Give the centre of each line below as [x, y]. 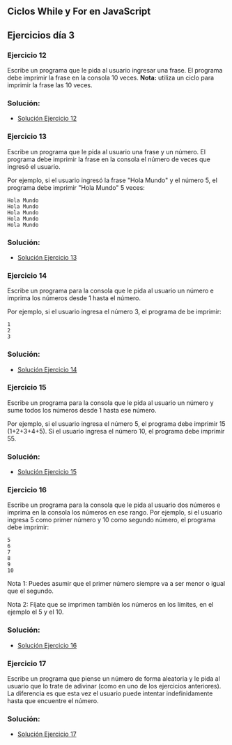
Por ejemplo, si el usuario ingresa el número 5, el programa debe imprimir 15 [116, 423]
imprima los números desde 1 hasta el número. [74, 298]
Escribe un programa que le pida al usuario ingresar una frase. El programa [115, 71]
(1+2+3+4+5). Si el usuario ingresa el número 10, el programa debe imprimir [116, 431]
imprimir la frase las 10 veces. [50, 85]
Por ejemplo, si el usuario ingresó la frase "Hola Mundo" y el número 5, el [113, 180]
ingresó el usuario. [34, 166]
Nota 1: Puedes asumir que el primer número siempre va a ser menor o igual [116, 584]
